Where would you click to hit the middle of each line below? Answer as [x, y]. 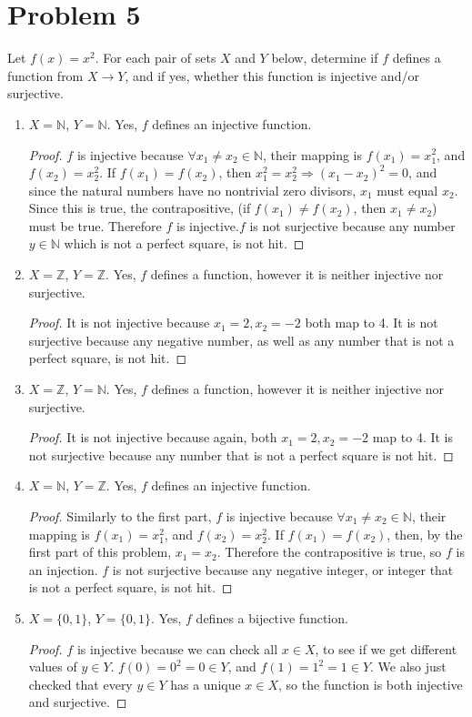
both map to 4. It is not [372, 323]
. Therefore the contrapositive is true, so [329, 552]
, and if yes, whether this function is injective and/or [272, 75]
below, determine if [325, 58]
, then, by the [425, 534]
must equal [407, 190]
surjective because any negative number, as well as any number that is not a [241, 340]
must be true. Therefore [95, 225]
